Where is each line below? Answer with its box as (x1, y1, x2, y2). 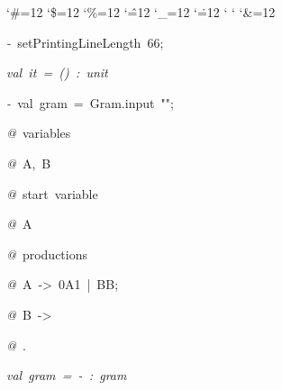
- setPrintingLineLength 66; (6, 32, 164, 51)
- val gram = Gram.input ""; (6, 93, 174, 112)
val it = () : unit (6, 63, 108, 82)
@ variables (6, 123, 71, 142)
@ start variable (6, 184, 98, 203)
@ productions (6, 244, 87, 263)
